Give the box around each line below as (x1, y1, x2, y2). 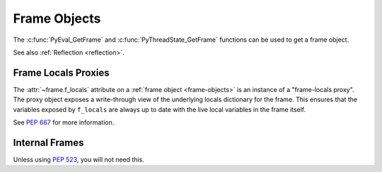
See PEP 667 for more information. (13, 118, 115, 127)
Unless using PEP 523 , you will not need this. (13, 155, 144, 164)
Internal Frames (13, 137, 84, 149)
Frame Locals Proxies (13, 67, 110, 79)
